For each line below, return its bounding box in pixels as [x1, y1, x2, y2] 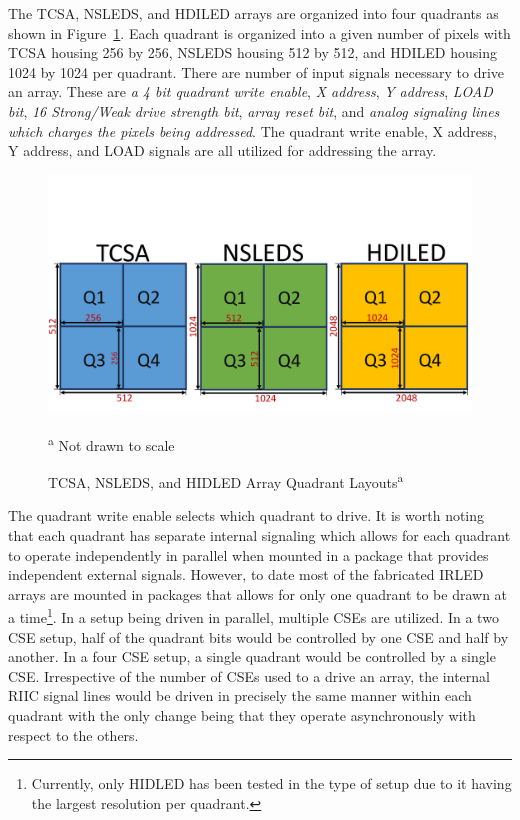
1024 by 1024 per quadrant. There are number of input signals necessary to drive [8, 61, 505, 82]
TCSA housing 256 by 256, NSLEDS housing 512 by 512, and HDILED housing [8, 42, 497, 63]
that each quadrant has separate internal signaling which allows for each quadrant [8, 524, 511, 545]
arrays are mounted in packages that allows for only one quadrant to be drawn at [8, 583, 508, 604]
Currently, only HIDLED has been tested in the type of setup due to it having [31, 773, 512, 794]
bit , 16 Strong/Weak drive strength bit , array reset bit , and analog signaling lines [8, 100, 500, 121]
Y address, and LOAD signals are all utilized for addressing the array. [8, 140, 437, 161]
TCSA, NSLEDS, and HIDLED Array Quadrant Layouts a [48, 469, 404, 492]
